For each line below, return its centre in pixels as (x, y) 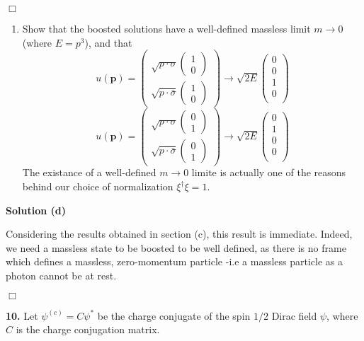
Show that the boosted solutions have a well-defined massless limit (166, 28)
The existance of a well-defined (89, 172)
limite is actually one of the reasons (269, 172)
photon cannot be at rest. (61, 275)
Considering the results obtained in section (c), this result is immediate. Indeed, (179, 234)
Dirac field (294, 315)
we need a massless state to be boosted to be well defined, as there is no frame (176, 247)
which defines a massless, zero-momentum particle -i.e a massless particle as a (174, 261)
